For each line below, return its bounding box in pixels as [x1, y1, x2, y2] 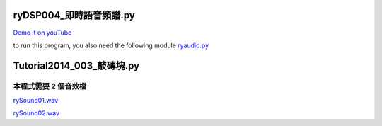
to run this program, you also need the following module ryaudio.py [13, 41, 209, 50]
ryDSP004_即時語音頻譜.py [13, 9, 136, 21]
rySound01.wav [13, 96, 59, 105]
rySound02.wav [13, 109, 60, 118]
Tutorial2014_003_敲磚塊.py [13, 59, 140, 71]
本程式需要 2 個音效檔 [13, 81, 87, 91]
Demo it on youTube [13, 28, 72, 37]
